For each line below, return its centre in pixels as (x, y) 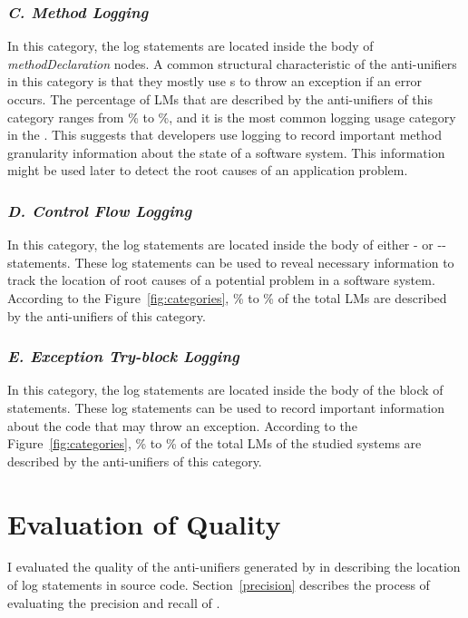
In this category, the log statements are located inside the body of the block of (225, 390)
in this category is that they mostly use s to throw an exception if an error (215, 81)
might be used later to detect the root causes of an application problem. (208, 170)
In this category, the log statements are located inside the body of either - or (220, 245)
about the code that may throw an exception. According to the (182, 425)
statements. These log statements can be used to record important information (226, 407)
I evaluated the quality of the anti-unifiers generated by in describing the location (234, 567)
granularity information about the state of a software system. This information (226, 152)
